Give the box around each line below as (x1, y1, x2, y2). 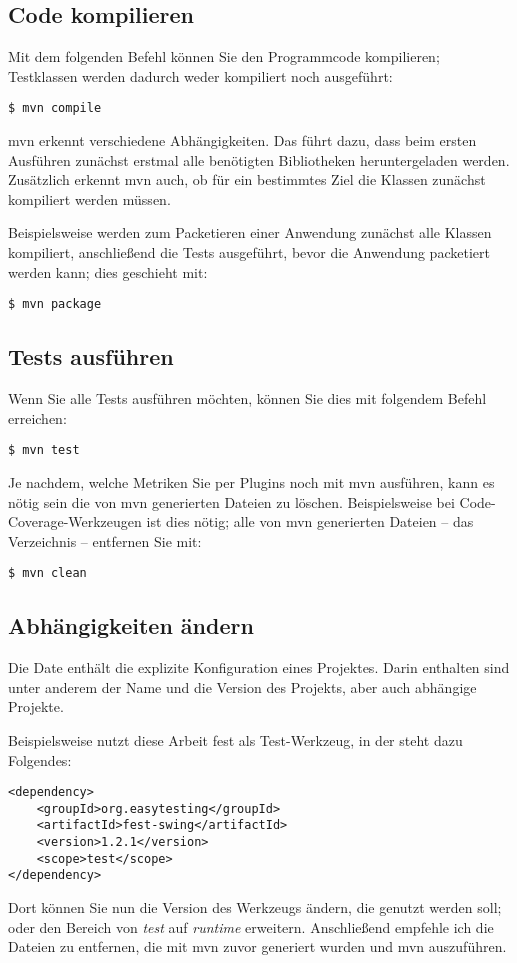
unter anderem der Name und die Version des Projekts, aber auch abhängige (8, 676, 477, 697)
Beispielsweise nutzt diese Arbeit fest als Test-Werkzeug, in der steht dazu (8, 729, 463, 750)
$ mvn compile (8, 101, 102, 116)
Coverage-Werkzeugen (8, 511, 142, 532)
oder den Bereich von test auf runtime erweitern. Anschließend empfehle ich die (8, 916, 494, 937)
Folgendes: (8, 749, 72, 770)
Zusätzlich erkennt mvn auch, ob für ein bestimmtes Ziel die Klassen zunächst (8, 169, 486, 190)
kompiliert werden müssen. (8, 188, 171, 209)
